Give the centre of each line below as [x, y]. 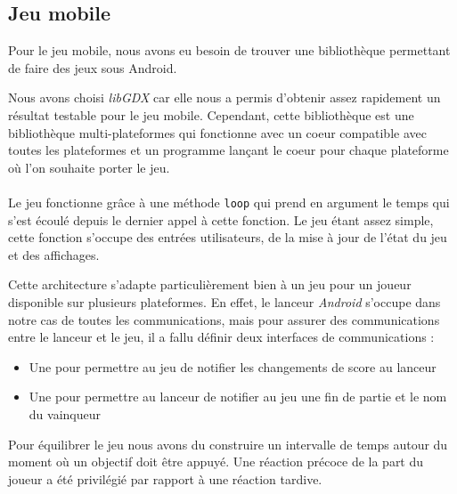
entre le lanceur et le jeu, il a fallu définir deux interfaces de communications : [221, 337]
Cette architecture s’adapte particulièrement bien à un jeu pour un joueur [210, 284]
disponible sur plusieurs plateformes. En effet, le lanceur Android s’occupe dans [224, 301]
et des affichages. [54, 254]
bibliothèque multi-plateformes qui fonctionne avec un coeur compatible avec [217, 132]
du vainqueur [65, 413]
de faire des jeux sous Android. [93, 67]
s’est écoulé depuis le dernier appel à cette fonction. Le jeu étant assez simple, [221, 219]
